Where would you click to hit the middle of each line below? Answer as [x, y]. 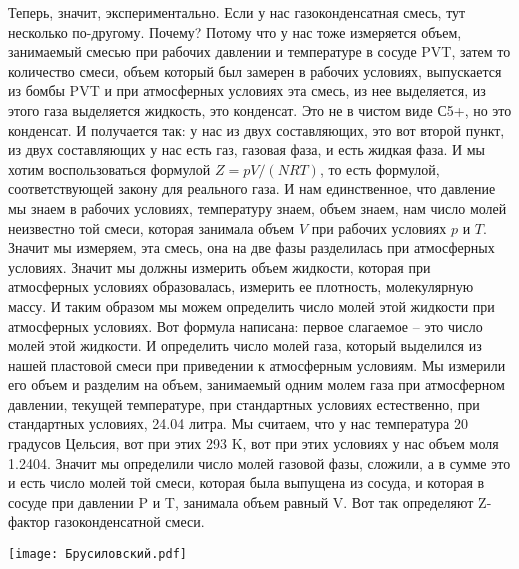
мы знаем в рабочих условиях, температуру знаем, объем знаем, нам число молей [257, 207]
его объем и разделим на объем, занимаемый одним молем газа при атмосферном [256, 384]
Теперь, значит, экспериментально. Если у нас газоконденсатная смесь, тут [237, 12]
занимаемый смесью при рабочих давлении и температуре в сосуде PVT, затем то [259, 51]
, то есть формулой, [379, 168]
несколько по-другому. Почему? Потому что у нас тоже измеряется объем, [235, 31]
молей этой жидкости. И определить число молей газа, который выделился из [245, 345]
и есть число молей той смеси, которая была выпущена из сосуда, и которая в [246, 482]
